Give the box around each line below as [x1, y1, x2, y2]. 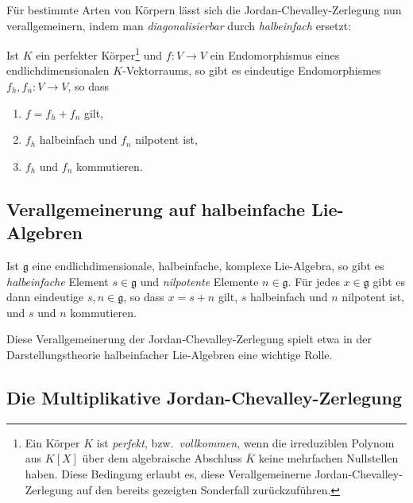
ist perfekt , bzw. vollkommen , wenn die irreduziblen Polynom [96, 434, 395, 451]
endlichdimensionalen [6, 62, 110, 79]
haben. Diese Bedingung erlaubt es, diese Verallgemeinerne [25, 465, 311, 482]
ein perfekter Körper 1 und [36, 44, 163, 63]
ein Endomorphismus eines [210, 46, 340, 63]
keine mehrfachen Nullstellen [258, 450, 399, 466]
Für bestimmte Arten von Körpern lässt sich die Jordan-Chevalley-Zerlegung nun [6, 2, 402, 17]
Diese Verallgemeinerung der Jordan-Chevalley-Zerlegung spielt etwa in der [6, 331, 372, 347]
